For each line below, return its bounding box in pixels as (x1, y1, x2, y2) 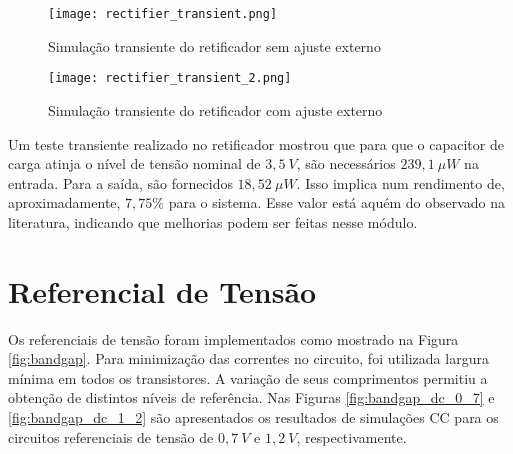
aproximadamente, (8, 192, 121, 213)
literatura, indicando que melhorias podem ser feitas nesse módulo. (8, 211, 418, 232)
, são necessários (296, 153, 396, 174)
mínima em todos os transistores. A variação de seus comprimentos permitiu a (8, 367, 488, 388)
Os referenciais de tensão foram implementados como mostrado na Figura (8, 328, 459, 349)
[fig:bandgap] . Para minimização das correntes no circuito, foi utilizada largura (8, 348, 489, 369)
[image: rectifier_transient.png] (48, 7, 278, 21)
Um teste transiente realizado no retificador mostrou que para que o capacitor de (8, 133, 504, 154)
